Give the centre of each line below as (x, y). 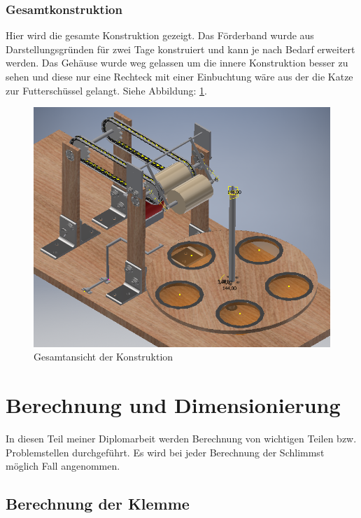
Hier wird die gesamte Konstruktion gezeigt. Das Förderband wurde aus (160, 35)
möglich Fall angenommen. (63, 466)
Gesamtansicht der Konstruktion (104, 357)
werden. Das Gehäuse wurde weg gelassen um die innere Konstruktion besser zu (177, 63)
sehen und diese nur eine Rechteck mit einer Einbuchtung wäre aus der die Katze (179, 76)
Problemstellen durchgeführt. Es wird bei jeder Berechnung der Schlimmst (165, 452)
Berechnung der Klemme (98, 504)
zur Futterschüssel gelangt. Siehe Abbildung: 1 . (106, 90)
